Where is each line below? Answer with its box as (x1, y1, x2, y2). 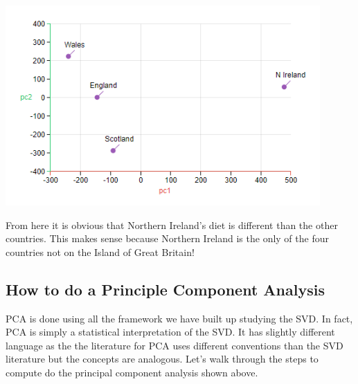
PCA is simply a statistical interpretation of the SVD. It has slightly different (6, 324, 335, 339)
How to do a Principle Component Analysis (6, 278, 325, 300)
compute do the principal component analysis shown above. (6, 365, 258, 379)
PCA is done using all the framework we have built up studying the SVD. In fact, (6, 311, 353, 325)
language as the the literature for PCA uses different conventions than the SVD (6, 338, 343, 352)
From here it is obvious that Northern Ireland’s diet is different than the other (6, 217, 338, 232)
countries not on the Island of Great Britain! (6, 244, 195, 259)
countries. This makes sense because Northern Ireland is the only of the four (6, 231, 329, 246)
